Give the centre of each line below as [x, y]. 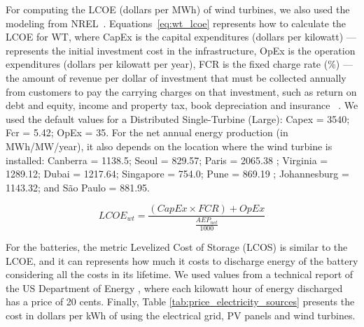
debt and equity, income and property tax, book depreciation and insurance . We [182, 105]
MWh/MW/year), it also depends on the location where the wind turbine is [169, 146]
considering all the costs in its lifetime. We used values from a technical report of [180, 274]
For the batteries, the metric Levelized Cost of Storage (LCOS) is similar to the [177, 247]
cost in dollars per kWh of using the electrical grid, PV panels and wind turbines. [181, 315]
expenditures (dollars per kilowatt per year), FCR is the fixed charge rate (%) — [179, 64]
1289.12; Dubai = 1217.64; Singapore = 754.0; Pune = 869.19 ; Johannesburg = [177, 174]
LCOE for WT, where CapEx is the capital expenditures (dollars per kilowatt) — [181, 37]
